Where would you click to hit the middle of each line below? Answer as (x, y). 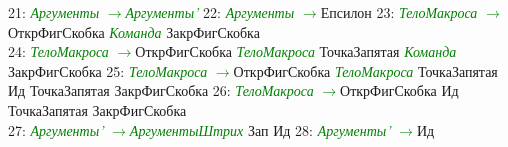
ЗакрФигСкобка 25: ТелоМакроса (108, 70)
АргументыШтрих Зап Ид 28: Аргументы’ (260, 129)
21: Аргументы (54, 12)
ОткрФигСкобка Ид (399, 90)
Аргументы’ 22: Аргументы (210, 12)
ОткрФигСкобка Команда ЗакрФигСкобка (134, 31)
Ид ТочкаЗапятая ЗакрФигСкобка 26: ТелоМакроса (161, 90)
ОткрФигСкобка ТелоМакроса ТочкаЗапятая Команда (296, 51)
